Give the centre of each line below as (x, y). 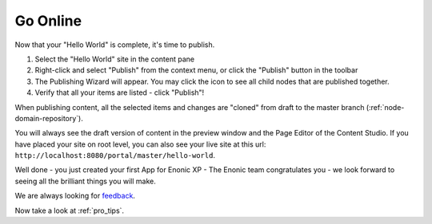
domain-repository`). (49, 118)
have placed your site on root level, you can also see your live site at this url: (140, 144)
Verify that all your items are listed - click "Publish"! (120, 92)
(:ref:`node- (385, 107)
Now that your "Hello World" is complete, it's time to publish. (115, 45)
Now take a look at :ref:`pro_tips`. (69, 210)
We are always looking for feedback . (75, 196)
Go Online (48, 21)
